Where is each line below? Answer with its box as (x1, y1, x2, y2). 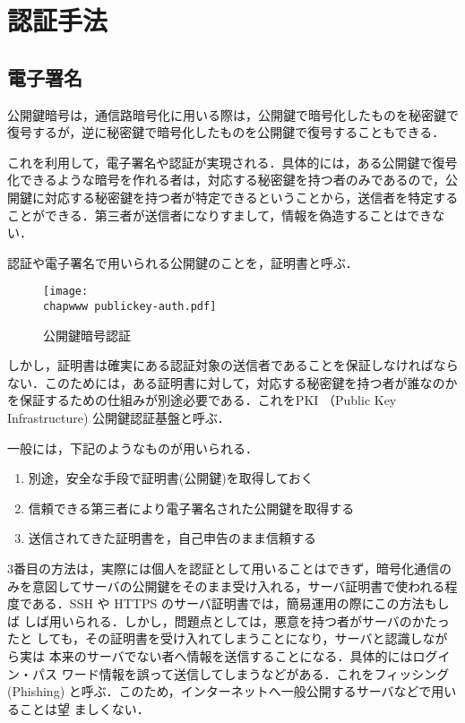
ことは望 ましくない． (19, 699, 150, 718)
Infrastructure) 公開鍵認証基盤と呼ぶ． (7, 409, 230, 427)
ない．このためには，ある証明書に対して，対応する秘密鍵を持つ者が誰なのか (7, 373, 458, 392)
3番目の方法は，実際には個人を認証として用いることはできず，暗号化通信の (7, 558, 452, 577)
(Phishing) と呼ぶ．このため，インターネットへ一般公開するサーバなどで (7, 682, 432, 701)
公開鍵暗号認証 (43, 325, 131, 344)
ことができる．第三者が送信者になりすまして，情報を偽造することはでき (7, 205, 433, 224)
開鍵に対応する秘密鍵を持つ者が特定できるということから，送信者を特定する (7, 187, 459, 206)
